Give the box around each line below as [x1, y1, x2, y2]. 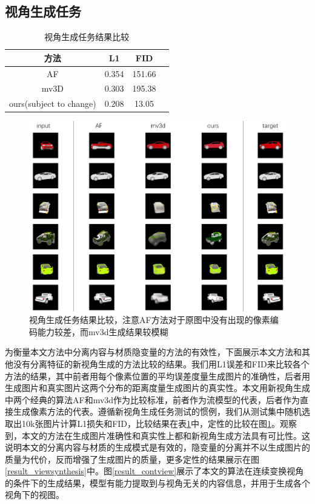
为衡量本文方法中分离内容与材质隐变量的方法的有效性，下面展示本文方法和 [5, 346, 302, 358]
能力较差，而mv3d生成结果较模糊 [37, 325, 168, 338]
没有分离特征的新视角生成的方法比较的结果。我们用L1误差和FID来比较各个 [13, 357, 310, 370]
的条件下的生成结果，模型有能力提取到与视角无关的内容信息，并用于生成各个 [5, 476, 310, 489]
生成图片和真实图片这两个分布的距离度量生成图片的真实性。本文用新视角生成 [5, 381, 310, 394]
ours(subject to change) [9, 97, 96, 110]
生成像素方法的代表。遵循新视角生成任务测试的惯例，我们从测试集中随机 [13, 405, 302, 418]
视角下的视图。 [5, 488, 64, 501]
